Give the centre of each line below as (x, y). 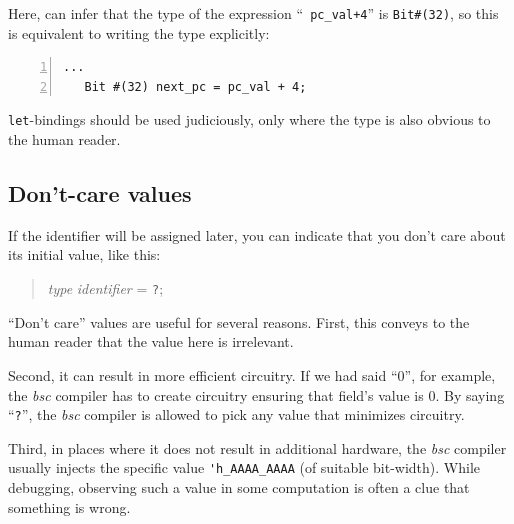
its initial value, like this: (84, 254)
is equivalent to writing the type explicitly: (139, 32)
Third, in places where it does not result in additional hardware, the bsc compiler (257, 447)
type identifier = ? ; (105, 288)
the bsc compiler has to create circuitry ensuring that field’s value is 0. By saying (256, 394)
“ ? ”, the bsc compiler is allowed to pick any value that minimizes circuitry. (236, 414)
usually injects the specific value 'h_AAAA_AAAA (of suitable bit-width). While (244, 467)
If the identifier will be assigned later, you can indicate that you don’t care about (257, 234)
